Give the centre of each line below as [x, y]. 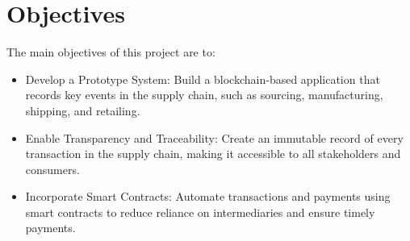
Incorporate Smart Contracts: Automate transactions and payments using [208, 196]
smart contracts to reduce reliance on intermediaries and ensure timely [200, 212]
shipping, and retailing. [83, 110]
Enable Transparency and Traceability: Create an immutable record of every [214, 137]
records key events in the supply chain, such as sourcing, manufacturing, [204, 95]
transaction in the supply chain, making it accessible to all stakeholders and [213, 154]
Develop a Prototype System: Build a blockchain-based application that [203, 79]
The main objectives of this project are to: [111, 52]
